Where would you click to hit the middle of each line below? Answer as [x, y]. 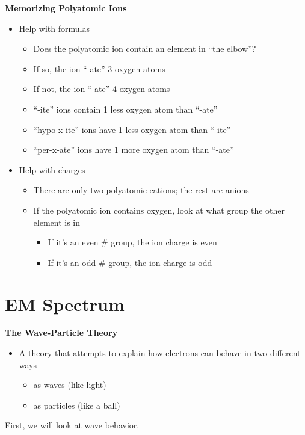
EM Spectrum [65, 304]
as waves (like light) [70, 385]
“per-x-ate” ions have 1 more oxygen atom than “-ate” [134, 150]
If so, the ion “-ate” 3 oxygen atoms [99, 68]
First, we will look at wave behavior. [72, 425]
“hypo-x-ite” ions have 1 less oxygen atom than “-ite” [132, 129]
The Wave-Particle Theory [61, 332]
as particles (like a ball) [77, 405]
